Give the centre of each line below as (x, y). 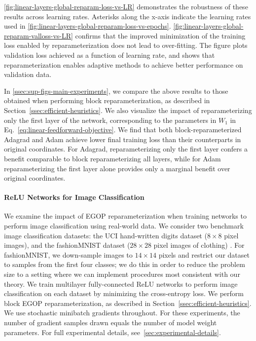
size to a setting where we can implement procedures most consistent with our (122, 274)
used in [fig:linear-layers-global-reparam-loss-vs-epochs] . (88, 26)
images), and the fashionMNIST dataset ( (67, 245)
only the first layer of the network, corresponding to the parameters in (110, 120)
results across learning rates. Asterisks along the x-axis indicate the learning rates (128, 16)
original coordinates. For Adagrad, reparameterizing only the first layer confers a (126, 149)
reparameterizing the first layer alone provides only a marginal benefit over (117, 168)
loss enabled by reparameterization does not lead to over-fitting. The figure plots (126, 45)
